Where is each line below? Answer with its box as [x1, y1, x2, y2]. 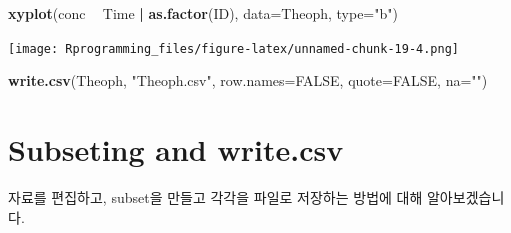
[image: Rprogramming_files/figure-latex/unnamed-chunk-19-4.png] [8, 41, 460, 56]
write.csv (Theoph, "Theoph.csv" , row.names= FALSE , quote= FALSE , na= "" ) [8, 70, 488, 91]
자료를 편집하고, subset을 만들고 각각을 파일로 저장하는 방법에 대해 [8, 186, 423, 207]
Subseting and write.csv [8, 129, 344, 170]
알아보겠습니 [426, 186, 505, 207]
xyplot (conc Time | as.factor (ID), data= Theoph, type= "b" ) [8, 3, 398, 23]
